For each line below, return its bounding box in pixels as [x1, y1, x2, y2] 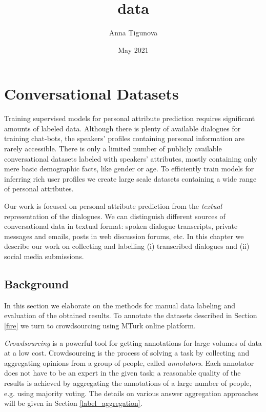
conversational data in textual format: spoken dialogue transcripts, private [4, 221, 238, 231]
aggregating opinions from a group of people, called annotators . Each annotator [4, 357, 254, 368]
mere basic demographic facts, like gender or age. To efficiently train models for [4, 163, 254, 174]
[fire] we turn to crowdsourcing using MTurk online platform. [4, 320, 196, 330]
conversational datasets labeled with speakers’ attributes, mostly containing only [4, 153, 257, 164]
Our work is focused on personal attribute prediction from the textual [4, 201, 222, 211]
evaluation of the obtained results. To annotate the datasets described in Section [4, 310, 257, 321]
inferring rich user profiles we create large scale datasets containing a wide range [4, 173, 257, 184]
